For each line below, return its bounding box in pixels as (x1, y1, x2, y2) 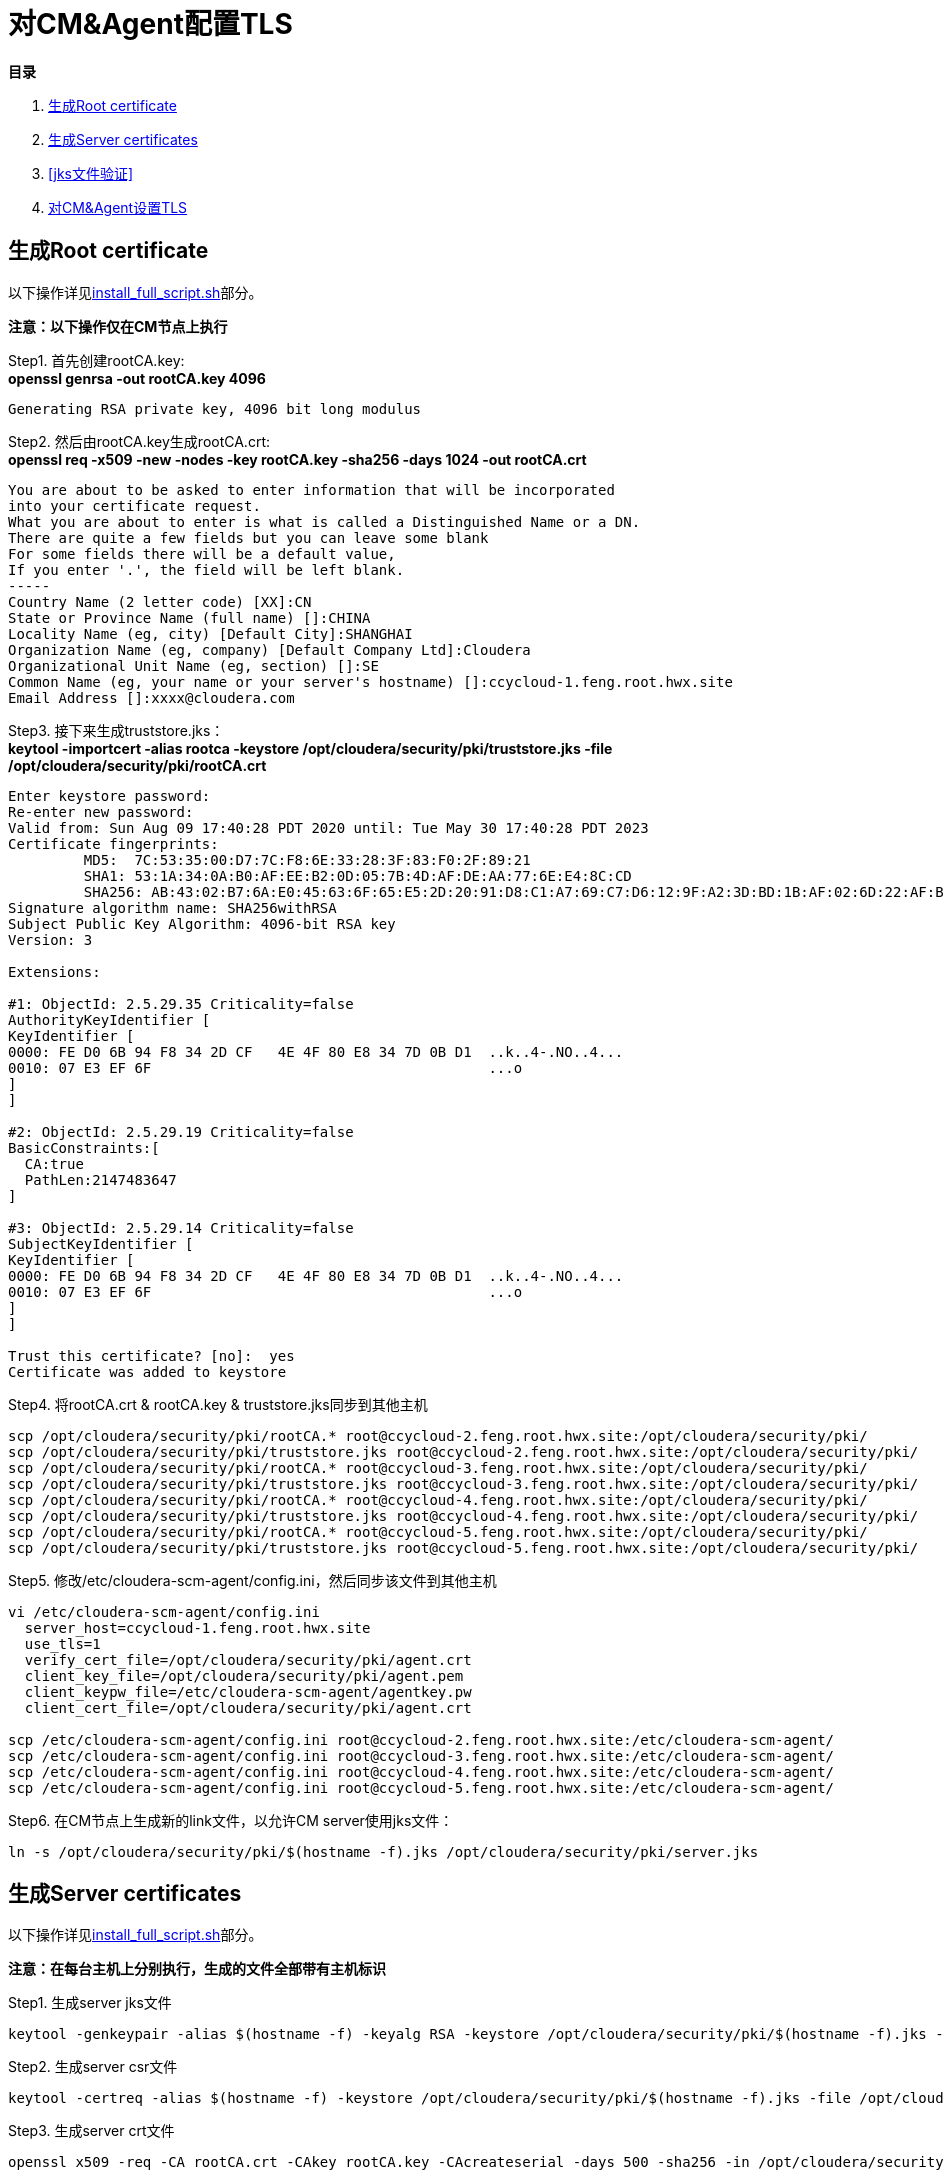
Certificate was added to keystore (8, 1363, 287, 1380)
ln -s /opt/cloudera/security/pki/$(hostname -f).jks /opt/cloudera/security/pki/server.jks (8, 1843, 759, 1860)
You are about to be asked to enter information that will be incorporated (8, 481, 615, 498)
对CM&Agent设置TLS (48, 198, 188, 216)
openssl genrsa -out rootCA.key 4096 (8, 369, 266, 387)
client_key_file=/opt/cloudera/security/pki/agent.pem (24, 1667, 464, 1684)
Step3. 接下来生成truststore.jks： (8, 721, 225, 739)
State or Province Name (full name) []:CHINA (8, 609, 371, 626)
